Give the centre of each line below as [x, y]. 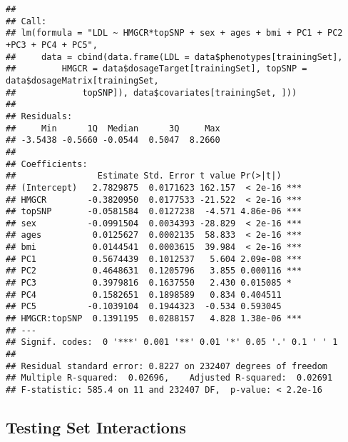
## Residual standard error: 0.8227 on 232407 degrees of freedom [167, 366]
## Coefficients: [47, 164]
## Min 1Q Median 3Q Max [113, 128]
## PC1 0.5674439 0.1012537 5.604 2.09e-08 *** [154, 259]
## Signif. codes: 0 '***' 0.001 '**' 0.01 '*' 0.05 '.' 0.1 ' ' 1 [172, 342]
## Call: [26, 21]
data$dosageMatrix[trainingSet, [82, 80]
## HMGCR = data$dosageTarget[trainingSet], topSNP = [157, 69]
